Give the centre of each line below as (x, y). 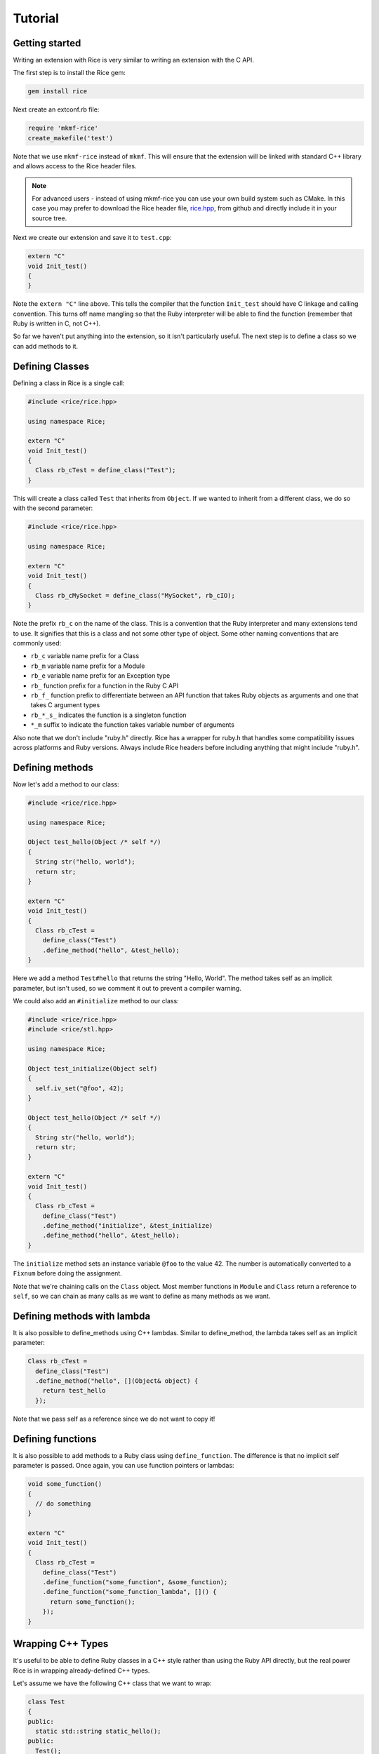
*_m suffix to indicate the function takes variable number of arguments (133, 725)
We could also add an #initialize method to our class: (96, 1000)
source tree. (49, 218)
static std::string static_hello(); (98, 1732)
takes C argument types (65, 705)
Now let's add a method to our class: (66, 784)
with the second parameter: (53, 508)
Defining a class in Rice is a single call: (69, 383)
